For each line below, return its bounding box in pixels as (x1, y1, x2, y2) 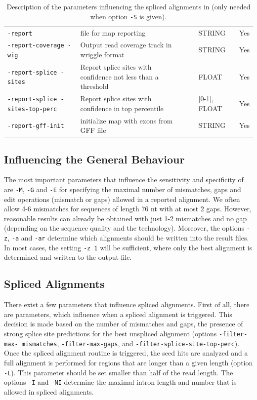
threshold (80, 81, 109, 91)
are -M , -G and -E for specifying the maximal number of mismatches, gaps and (4, 184, 241, 195)
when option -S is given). (90, 11, 167, 21)
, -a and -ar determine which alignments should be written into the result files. (7, 233, 249, 243)
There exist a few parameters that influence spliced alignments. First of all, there (4, 299, 250, 310)
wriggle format (80, 49, 125, 60)
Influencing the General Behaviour (4, 151, 185, 166)
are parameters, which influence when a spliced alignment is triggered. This (4, 309, 232, 319)
